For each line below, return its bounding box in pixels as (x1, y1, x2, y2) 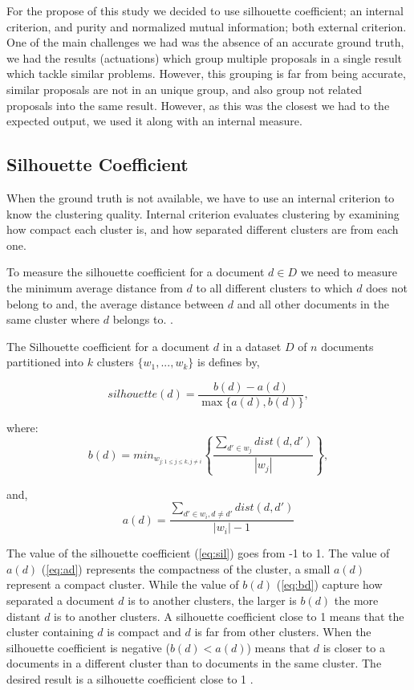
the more (334, 592, 379, 608)
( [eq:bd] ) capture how (276, 576, 383, 593)
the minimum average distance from (6, 279, 183, 296)
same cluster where (6, 311, 100, 328)
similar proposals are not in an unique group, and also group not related (6, 80, 363, 97)
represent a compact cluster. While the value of (6, 576, 239, 593)
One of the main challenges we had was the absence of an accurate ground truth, (6, 34, 404, 51)
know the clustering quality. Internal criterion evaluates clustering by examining (6, 205, 400, 222)
